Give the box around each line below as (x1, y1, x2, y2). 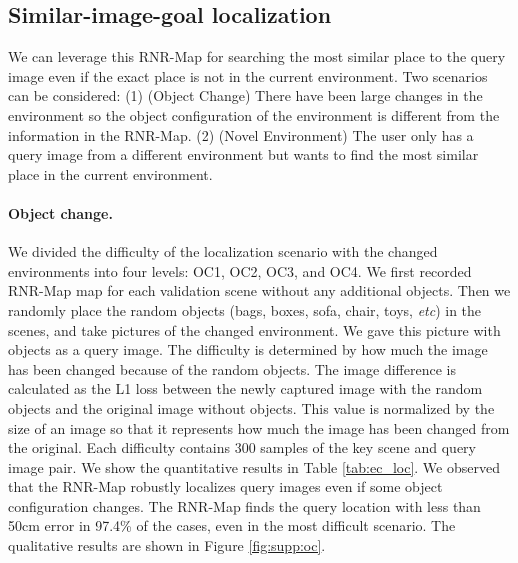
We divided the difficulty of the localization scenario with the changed (8, 241, 438, 262)
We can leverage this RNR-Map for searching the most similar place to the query (8, 46, 506, 67)
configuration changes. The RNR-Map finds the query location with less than (8, 495, 481, 516)
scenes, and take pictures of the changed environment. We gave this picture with (8, 319, 501, 340)
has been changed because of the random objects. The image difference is (8, 358, 456, 379)
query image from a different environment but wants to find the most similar (8, 144, 479, 165)
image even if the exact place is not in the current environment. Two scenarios (8, 65, 488, 86)
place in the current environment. (8, 163, 213, 184)
